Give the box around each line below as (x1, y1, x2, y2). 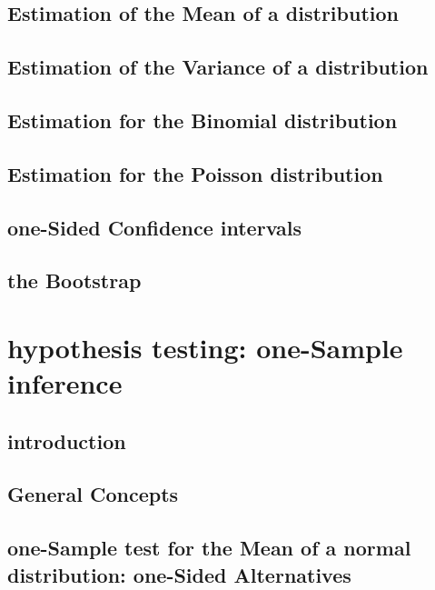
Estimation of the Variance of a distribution (7, 53, 429, 81)
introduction (7, 426, 126, 455)
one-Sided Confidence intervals (7, 213, 302, 241)
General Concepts (7, 480, 179, 508)
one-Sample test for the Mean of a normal (7, 534, 411, 562)
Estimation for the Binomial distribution (7, 105, 398, 134)
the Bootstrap (7, 266, 142, 295)
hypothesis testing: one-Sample (7, 328, 403, 365)
